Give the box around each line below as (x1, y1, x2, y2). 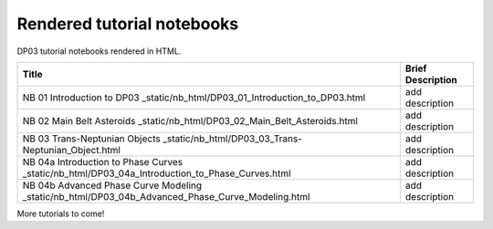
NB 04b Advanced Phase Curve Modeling (22, 179, 203, 192)
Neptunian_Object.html (22, 143, 121, 156)
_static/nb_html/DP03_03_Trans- (163, 132, 303, 145)
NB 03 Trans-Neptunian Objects (22, 132, 161, 145)
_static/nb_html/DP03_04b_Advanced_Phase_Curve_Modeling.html (22, 190, 310, 203)
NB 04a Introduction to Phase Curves (22, 155, 184, 168)
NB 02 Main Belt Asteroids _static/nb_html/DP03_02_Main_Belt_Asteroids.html (22, 114, 358, 127)
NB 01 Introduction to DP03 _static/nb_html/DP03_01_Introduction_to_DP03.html (22, 91, 366, 104)
